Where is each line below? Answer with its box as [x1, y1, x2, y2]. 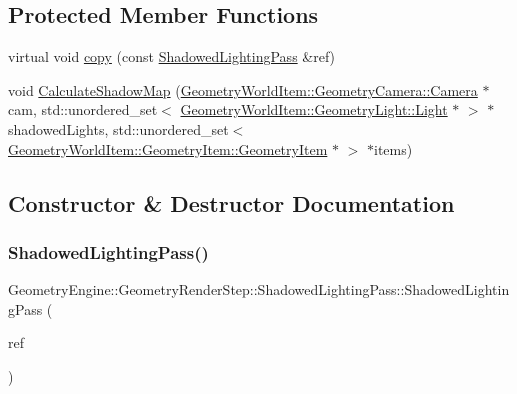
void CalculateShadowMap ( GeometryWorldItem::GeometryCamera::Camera [8, 79, 478, 100]
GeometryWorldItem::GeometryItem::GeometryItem [8, 138, 328, 159]
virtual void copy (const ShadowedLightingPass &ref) [8, 46, 336, 67]
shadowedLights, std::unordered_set [8, 118, 229, 139]
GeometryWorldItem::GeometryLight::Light [180, 99, 448, 120]
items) [374, 138, 413, 159]
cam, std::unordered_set [8, 99, 158, 120]
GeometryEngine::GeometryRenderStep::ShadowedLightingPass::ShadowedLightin [8, 279, 510, 300]
